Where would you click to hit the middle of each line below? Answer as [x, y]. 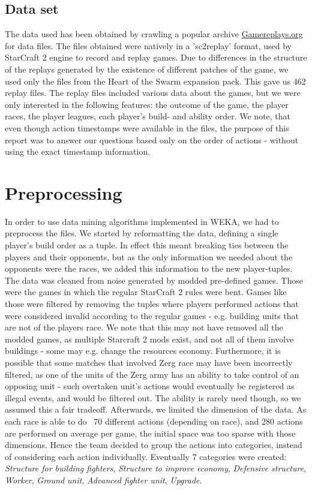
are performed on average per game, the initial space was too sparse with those [150, 433]
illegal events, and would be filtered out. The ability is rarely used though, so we [153, 397]
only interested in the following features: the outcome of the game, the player [147, 104]
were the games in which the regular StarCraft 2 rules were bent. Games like [146, 292]
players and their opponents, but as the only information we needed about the [149, 256]
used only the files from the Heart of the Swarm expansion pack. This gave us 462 [155, 81]
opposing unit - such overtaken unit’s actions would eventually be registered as [150, 386]
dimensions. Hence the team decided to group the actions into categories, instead [154, 445]
